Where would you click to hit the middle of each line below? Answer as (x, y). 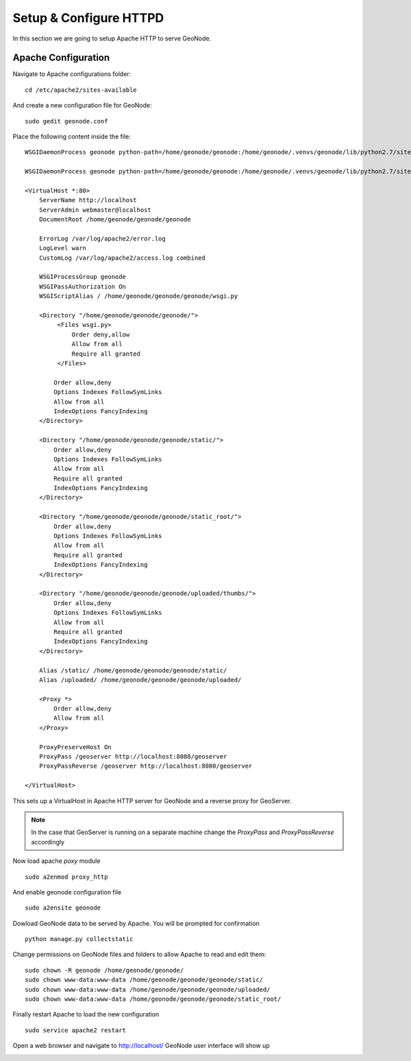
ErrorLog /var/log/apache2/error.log (102, 239)
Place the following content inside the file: (72, 136)
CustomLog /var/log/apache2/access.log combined (122, 258)
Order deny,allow (101, 334)
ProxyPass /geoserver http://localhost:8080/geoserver (133, 757)
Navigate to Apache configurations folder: (72, 74)
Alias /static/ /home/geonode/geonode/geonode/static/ (133, 670)
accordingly (48, 842)
